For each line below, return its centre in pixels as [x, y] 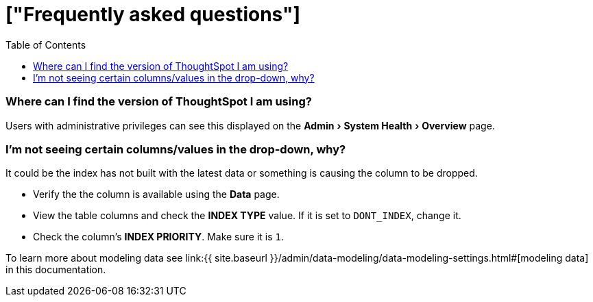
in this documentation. [56, 270]
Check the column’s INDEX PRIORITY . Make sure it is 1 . [159, 237]
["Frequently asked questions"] [153, 14]
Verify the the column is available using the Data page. [156, 194]
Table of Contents [46, 45]
